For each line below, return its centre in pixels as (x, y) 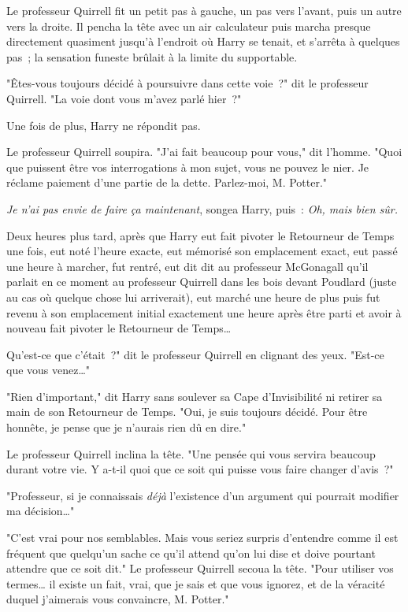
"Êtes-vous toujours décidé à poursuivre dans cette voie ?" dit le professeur (187, 83)
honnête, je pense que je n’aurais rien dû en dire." (126, 427)
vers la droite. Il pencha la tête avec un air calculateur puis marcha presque (189, 26)
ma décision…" (41, 511)
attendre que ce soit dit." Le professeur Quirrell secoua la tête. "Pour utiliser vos (200, 568)
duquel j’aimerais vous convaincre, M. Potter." (118, 599)
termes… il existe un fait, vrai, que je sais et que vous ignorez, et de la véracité (196, 583)
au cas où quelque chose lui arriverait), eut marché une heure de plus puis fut (193, 297)
